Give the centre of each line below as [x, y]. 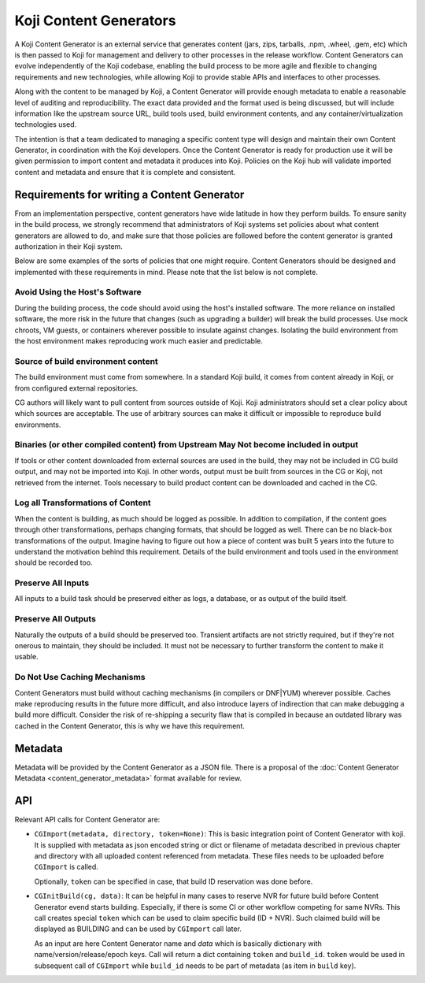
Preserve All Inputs [52, 583]
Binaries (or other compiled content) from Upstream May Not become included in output [187, 445]
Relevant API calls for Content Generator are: [87, 819]
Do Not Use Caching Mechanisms [80, 677]
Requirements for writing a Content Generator [129, 194]
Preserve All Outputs [55, 619]
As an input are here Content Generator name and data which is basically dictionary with [178, 943]
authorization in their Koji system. [69, 246]
